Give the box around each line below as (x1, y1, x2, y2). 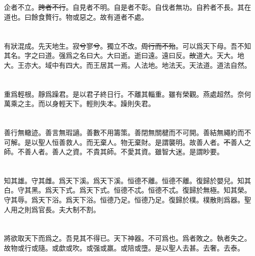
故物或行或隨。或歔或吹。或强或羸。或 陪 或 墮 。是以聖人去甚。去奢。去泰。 (4, 243, 244, 253)
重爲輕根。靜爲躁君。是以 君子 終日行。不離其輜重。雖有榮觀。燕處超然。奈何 (4, 88, 251, 99)
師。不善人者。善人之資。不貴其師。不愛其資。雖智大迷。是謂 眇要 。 (4, 146, 224, 157)
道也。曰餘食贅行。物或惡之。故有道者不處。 (4, 11, 148, 22)
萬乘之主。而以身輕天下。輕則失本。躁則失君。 (4, 98, 155, 109)
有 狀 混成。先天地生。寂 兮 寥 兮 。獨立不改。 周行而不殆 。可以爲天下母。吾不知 (4, 40, 251, 51)
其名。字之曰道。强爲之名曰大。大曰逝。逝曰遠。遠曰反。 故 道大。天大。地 (4, 50, 244, 60)
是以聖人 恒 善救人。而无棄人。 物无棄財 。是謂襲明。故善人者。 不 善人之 (24, 137, 251, 147)
